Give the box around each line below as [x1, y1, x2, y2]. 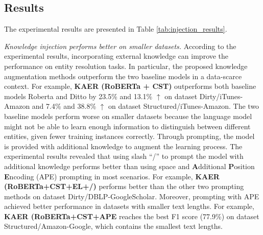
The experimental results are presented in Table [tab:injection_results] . [4, 24, 227, 34]
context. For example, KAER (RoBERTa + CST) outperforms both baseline [4, 81, 256, 91]
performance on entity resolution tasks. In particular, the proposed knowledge [4, 60, 248, 71]
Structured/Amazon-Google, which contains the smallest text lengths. [4, 221, 223, 231]
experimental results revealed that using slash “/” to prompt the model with [4, 151, 244, 161]
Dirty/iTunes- [199, 90, 243, 101]
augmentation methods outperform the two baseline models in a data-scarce [4, 70, 242, 81]
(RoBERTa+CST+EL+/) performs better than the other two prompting [4, 181, 244, 192]
